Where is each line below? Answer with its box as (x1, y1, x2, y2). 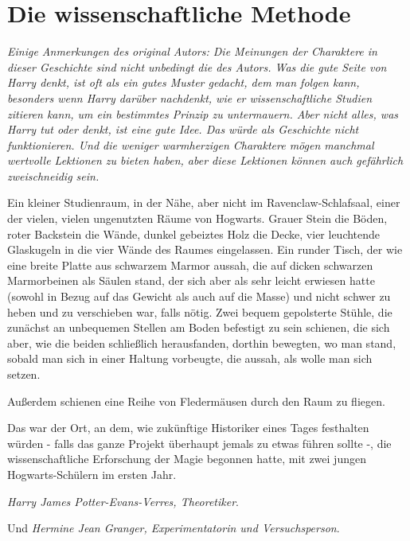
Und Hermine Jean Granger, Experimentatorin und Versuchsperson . (7, 520, 340, 536)
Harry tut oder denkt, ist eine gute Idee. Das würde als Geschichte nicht (7, 121, 359, 138)
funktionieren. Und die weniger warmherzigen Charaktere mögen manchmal (7, 136, 374, 153)
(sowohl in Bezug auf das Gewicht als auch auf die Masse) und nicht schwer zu (7, 288, 391, 305)
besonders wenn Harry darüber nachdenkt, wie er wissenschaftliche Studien (7, 89, 373, 106)
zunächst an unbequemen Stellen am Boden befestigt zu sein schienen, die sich (7, 319, 390, 336)
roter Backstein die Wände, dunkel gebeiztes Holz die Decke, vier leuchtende (7, 225, 381, 242)
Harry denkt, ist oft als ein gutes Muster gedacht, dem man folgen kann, (7, 74, 360, 91)
